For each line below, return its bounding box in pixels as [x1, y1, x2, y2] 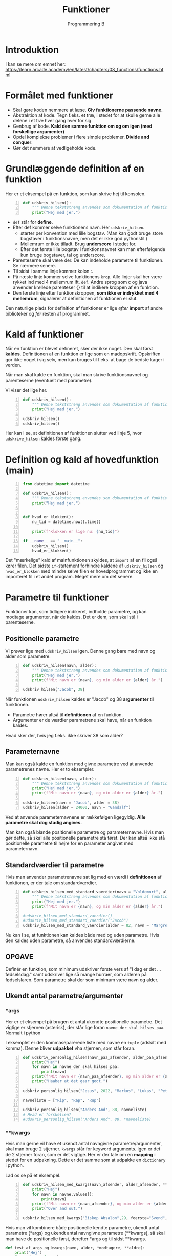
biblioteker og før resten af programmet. [5, 311, 90, 317]
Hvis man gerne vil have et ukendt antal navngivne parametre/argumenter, [5, 1141, 162, 1147]
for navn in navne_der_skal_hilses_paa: [32, 1064, 119, 1070]
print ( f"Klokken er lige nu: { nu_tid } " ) [32, 529, 119, 534]
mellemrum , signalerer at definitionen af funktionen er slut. [12, 296, 138, 302]
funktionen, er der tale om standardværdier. [5, 880, 97, 886]
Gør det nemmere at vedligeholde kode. [12, 144, 97, 151]
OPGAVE [5, 952, 34, 961]
